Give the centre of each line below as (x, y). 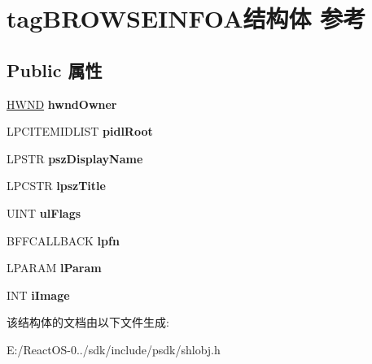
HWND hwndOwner (62, 104)
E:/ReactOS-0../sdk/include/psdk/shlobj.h (114, 349)
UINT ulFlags (44, 212)
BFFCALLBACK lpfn (63, 240)
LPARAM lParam (54, 268)
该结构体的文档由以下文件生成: (88, 322)
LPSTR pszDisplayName (75, 158)
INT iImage (38, 295)
